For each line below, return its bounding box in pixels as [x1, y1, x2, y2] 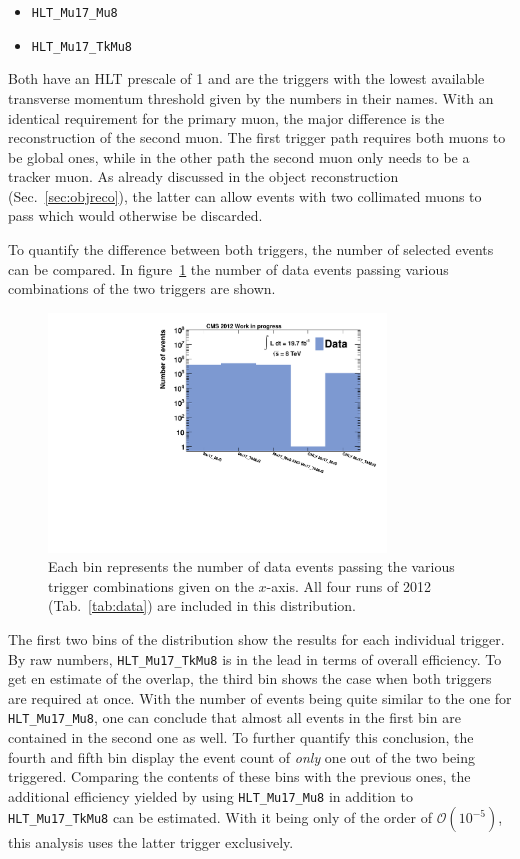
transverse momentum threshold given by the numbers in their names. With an [8, 87, 494, 108]
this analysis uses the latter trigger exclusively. [8, 832, 294, 853]
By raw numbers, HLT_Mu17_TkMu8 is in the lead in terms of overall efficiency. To [8, 648, 502, 669]
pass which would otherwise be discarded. [8, 205, 263, 226]
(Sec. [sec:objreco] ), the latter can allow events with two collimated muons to [8, 185, 482, 206]
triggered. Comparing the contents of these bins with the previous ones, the [8, 766, 471, 787]
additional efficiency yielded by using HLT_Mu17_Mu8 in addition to [8, 785, 413, 806]
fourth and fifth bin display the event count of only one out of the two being [8, 746, 475, 767]
